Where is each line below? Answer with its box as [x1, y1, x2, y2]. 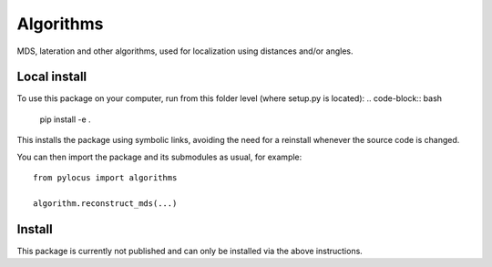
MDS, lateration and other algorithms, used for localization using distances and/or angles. [16, 46, 354, 56]
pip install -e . [39, 114, 91, 125]
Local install [16, 69, 87, 85]
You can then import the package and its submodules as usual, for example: [16, 151, 302, 162]
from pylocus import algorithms [33, 173, 178, 183]
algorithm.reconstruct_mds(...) [33, 198, 178, 209]
